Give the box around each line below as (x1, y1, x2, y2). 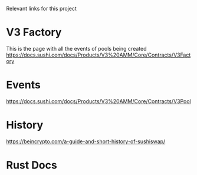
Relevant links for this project (6, 5, 77, 12)
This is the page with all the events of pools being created (6, 45, 147, 52)
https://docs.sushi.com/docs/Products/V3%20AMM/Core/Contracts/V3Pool (6, 97, 191, 105)
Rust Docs (6, 159, 57, 171)
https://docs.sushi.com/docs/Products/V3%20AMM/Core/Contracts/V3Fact (6, 51, 191, 58)
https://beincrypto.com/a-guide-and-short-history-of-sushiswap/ (6, 138, 166, 145)
